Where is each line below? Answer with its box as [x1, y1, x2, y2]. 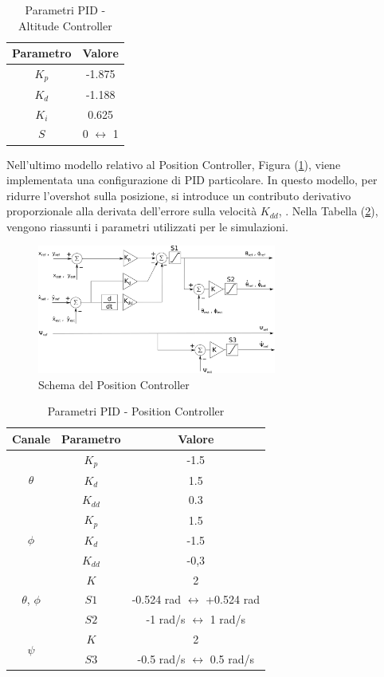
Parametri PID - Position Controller [47, 403, 225, 419]
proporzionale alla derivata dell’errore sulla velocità [6, 203, 257, 219]
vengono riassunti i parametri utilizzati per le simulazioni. [6, 218, 288, 234]
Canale [12, 430, 51, 447]
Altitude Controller [18, 17, 112, 33]
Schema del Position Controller [38, 376, 190, 392]
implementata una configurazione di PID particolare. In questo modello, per [6, 171, 378, 188]
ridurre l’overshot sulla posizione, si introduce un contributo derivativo [6, 187, 351, 203]
